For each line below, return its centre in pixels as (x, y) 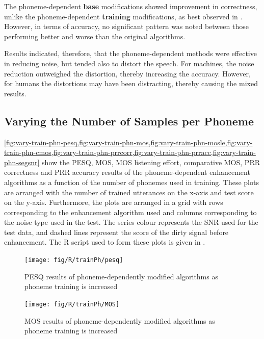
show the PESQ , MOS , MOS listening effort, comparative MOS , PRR (151, 162)
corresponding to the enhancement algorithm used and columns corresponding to (130, 212)
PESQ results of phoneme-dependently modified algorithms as (121, 276)
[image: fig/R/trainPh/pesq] (74, 260)
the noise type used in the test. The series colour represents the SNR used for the (131, 222)
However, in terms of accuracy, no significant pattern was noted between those (126, 26)
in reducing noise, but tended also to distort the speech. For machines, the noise (129, 63)
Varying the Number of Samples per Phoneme (129, 121)
